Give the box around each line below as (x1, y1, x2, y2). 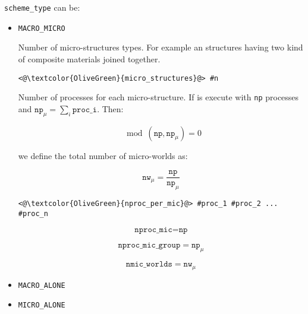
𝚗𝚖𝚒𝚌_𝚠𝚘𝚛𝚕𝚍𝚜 (125, 260, 172, 269)
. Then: (97, 102, 124, 115)
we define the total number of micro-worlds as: (18, 149, 188, 161)
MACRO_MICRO (18, 24, 65, 33)
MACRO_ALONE (18, 281, 65, 290)
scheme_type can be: (4, 1, 80, 13)
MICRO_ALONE (18, 301, 65, 310)
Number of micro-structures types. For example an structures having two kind (18, 41, 303, 53)
